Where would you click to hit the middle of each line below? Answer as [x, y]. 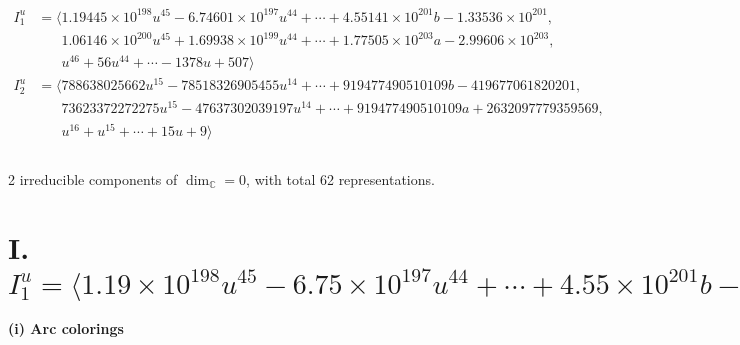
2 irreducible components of [93, 178]
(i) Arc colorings [66, 328]
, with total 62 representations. [340, 178]
